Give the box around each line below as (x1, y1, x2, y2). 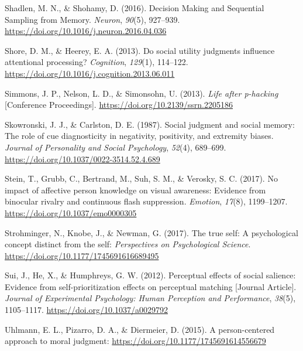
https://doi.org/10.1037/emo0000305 (5, 206, 137, 219)
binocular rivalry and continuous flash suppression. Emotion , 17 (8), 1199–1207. (5, 195, 288, 207)
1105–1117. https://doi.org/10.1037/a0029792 (5, 304, 168, 316)
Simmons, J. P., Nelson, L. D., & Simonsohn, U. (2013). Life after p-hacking (5, 87, 278, 99)
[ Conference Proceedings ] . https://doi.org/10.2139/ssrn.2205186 (5, 98, 233, 111)
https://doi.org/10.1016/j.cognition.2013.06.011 (5, 67, 175, 79)
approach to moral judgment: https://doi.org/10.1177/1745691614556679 (5, 335, 266, 347)
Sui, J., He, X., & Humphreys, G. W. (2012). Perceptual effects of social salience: (5, 269, 296, 281)
